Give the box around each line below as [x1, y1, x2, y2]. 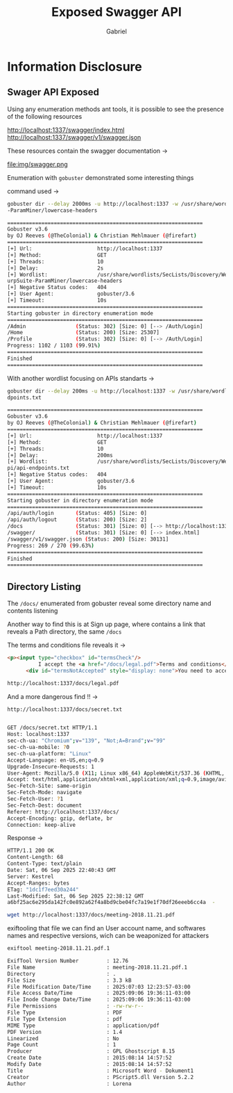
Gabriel [106, 27, 127, 35]
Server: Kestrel [7, 873, 54, 880]
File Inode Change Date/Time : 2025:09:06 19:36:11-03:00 [7, 996, 191, 1003]
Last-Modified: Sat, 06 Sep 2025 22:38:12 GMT [7, 892, 144, 900]
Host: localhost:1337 [7, 731, 70, 738]
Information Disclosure [7, 58, 142, 74]
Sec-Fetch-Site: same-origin [7, 782, 92, 789]
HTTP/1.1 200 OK [7, 847, 54, 855]
